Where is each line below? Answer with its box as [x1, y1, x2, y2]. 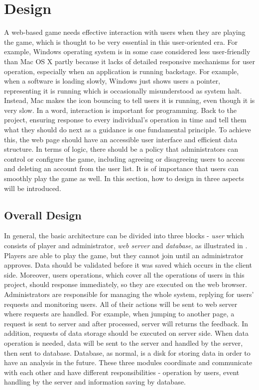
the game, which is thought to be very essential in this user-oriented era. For [4, 36, 238, 47]
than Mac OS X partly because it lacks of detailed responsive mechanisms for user [4, 56, 255, 66]
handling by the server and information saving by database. [4, 377, 186, 387]
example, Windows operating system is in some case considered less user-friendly [4, 46, 251, 57]
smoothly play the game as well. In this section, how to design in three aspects [4, 173, 244, 184]
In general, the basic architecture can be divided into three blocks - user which [4, 230, 245, 241]
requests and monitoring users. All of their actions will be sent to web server [4, 298, 238, 309]
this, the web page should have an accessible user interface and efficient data [4, 134, 238, 144]
